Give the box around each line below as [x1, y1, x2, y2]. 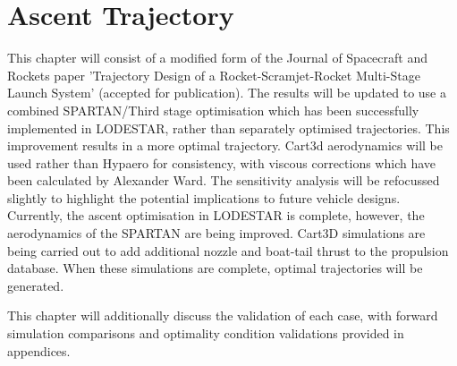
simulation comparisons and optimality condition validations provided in [7, 324, 404, 343]
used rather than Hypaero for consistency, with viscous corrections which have [7, 153, 436, 172]
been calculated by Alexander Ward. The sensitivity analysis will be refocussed [7, 171, 440, 190]
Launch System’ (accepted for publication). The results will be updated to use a [7, 83, 446, 102]
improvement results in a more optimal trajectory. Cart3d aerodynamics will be [7, 136, 444, 155]
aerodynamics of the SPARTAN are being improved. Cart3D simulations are [7, 224, 426, 243]
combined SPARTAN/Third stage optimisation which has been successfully [7, 100, 419, 119]
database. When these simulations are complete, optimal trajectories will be [7, 259, 423, 277]
